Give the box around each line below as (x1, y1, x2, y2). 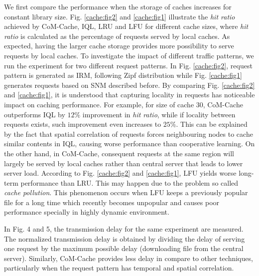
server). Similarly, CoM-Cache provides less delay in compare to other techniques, (4, 253, 253, 263)
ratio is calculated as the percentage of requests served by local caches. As (4, 30, 230, 41)
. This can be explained (176, 119, 248, 129)
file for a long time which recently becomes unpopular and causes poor (4, 197, 220, 207)
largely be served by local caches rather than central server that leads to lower (4, 158, 243, 168)
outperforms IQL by (4, 109, 65, 119)
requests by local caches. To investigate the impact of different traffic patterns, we (4, 50, 254, 60)
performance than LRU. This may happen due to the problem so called (20, 177, 239, 188)
